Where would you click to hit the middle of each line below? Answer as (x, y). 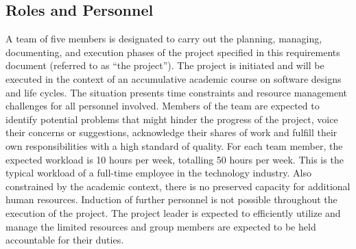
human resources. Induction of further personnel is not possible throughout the (171, 199)
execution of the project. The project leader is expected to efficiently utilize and (173, 212)
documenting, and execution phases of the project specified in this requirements (173, 52)
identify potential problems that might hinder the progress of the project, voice (172, 119)
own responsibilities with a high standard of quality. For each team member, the (174, 145)
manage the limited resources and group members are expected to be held (161, 226)
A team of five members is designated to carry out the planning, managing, (164, 39)
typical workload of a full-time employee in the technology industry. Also (158, 173)
